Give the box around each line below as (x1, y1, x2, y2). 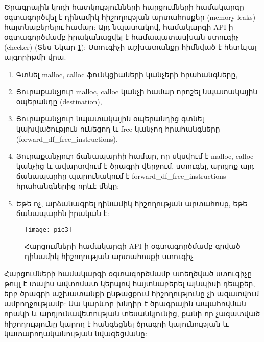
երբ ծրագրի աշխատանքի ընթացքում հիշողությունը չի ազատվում (4, 288, 259, 298)
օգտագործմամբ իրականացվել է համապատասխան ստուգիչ (4, 31, 239, 42)
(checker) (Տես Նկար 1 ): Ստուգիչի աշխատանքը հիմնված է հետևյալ (4, 41, 257, 52)
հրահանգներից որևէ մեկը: (16, 180, 119, 191)
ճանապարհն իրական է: (16, 208, 109, 219)
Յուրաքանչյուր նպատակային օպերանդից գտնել (16, 113, 204, 124)
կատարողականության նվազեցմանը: (4, 328, 147, 339)
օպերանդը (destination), (16, 96, 102, 106)
